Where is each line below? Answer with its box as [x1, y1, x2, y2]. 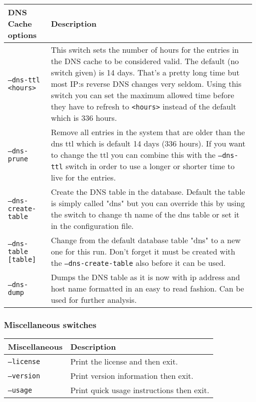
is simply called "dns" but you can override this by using [51, 197, 245, 209]
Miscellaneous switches [4, 318, 96, 330]
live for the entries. [51, 172, 116, 183]
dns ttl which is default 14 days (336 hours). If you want [51, 138, 246, 149]
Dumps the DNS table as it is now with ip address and [51, 271, 240, 283]
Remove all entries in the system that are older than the [51, 126, 245, 138]
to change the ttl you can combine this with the [51, 149, 216, 160]
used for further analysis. [51, 294, 137, 305]
